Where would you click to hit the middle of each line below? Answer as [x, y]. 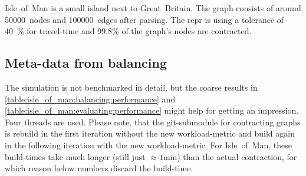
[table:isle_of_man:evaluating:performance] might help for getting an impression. [152, 110]
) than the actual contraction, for [237, 156]
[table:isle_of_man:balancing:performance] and [90, 99]
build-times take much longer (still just [75, 156]
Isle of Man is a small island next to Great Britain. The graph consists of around [153, 8]
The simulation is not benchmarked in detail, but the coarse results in [131, 87]
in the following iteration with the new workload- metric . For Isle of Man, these [149, 145]
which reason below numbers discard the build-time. [99, 168]
